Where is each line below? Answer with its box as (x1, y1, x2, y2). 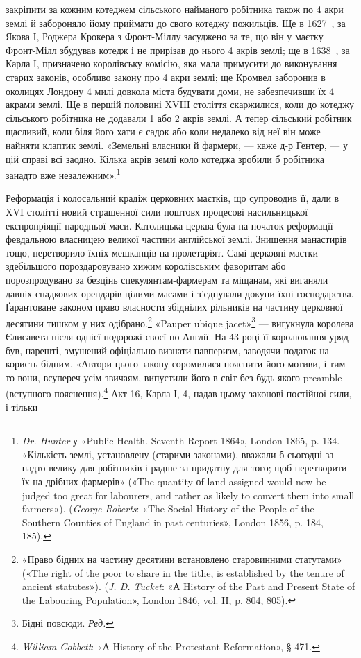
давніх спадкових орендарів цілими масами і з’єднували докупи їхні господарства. (6, 286, 354, 300)
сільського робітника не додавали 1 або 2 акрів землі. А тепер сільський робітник (6, 110, 352, 125)
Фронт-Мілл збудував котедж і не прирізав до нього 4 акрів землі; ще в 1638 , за (6, 42, 350, 57)
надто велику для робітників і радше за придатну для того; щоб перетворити (22, 460, 347, 475)
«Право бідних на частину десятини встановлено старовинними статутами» (22, 551, 342, 566)
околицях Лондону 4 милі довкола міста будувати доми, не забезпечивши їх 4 (6, 83, 335, 98)
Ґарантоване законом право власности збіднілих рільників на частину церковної (6, 300, 343, 314)
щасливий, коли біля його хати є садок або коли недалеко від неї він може (6, 124, 321, 139)
